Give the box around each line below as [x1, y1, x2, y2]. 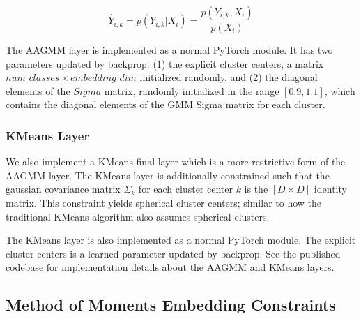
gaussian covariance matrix [6, 181, 121, 196]
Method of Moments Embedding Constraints [6, 294, 336, 316]
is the [244, 181, 268, 196]
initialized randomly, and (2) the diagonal [139, 70, 318, 84]
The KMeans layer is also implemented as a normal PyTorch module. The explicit [6, 232, 356, 247]
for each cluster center [138, 181, 233, 196]
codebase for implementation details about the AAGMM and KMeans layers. [6, 260, 335, 274]
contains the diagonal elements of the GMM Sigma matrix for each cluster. [6, 97, 325, 112]
